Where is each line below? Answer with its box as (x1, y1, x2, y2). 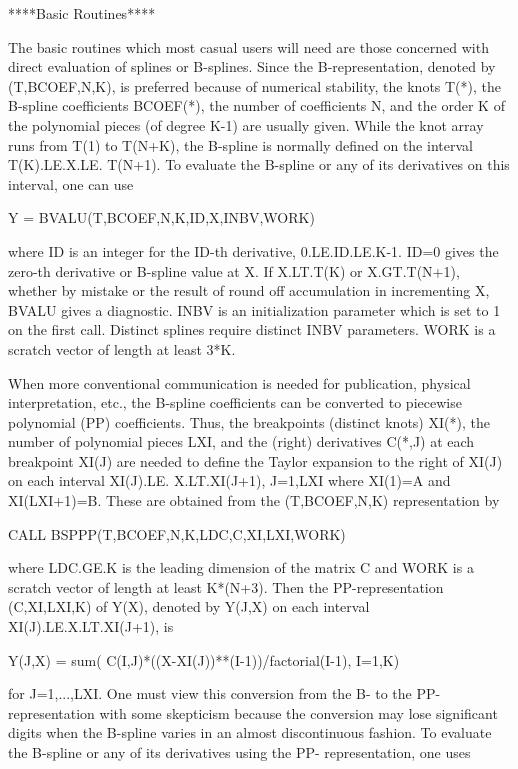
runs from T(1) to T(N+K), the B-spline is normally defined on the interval (8, 134, 473, 155)
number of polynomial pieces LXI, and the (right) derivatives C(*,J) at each (8, 431, 475, 452)
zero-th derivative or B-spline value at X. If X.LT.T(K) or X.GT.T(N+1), (8, 260, 460, 281)
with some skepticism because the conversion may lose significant (99, 702, 498, 723)
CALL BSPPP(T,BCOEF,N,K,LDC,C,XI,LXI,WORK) (8, 523, 346, 544)
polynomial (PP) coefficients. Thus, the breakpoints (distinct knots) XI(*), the (8, 411, 490, 432)
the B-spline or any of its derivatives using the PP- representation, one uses (8, 742, 471, 762)
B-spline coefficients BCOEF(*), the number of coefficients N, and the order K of (8, 95, 505, 116)
